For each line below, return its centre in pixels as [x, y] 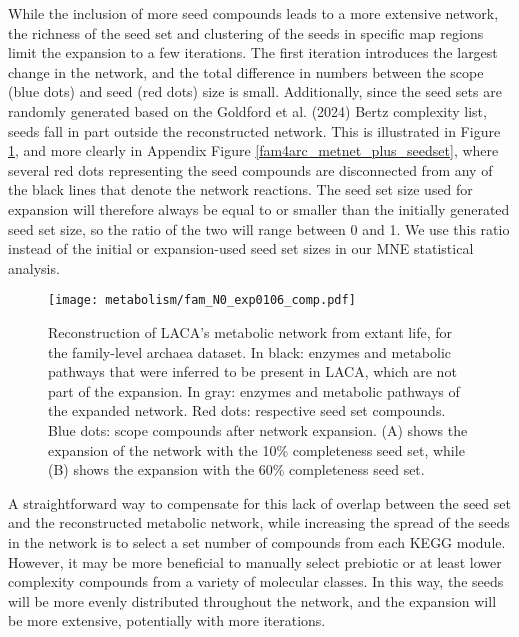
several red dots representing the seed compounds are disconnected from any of [250, 169]
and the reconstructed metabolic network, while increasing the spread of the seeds [259, 522]
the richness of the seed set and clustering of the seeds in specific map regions [246, 32]
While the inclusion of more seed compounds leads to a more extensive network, [253, 13]
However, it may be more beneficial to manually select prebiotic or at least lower [255, 561]
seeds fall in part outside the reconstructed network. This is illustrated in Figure [254, 130]
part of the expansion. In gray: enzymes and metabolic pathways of [254, 390]
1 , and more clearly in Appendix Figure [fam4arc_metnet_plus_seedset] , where [253, 150]
